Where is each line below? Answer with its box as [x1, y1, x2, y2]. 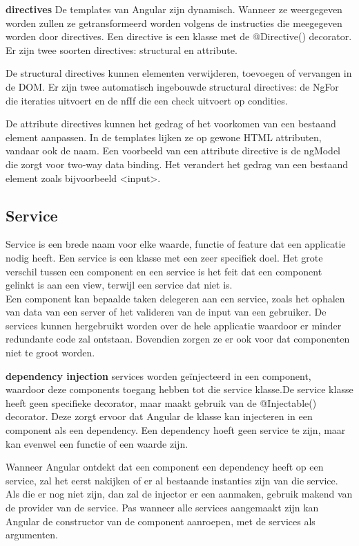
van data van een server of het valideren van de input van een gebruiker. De [6, 304, 327, 319]
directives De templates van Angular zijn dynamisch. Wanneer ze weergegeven [6, 2, 342, 16]
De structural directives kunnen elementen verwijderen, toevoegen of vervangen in [6, 66, 352, 80]
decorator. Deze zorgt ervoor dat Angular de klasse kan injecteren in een [6, 409, 313, 424]
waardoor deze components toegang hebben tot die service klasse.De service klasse [6, 382, 353, 397]
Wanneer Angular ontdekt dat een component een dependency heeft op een [6, 459, 324, 474]
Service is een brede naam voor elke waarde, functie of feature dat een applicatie [6, 237, 346, 251]
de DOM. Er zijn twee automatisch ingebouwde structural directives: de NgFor [6, 79, 339, 93]
